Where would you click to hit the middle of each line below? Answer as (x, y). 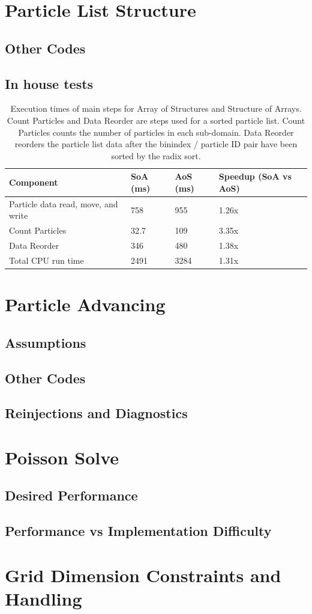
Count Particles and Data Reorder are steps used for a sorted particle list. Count (156, 120)
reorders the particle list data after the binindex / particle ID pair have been (156, 144)
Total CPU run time (46, 260)
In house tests (49, 83)
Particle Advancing (85, 304)
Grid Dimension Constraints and (143, 575)
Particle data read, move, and (64, 203)
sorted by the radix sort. (156, 155)
